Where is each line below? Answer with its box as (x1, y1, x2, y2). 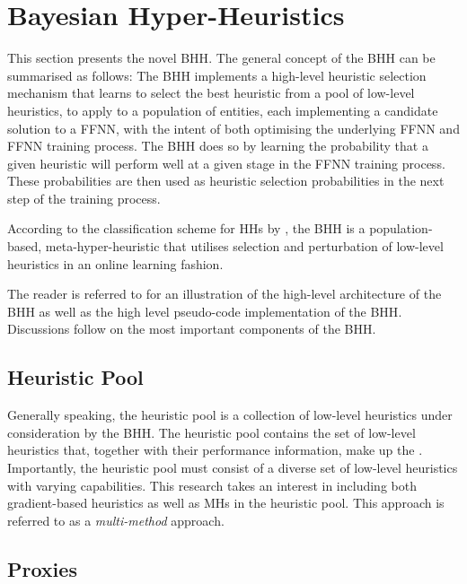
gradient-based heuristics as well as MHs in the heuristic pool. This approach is (7, 493, 445, 512)
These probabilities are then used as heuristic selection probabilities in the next (7, 171, 445, 190)
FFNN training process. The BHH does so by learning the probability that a (7, 136, 428, 155)
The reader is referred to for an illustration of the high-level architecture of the (7, 284, 442, 303)
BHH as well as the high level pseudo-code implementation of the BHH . (7, 301, 402, 320)
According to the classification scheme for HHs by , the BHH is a (7, 219, 366, 238)
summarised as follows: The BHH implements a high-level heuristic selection (7, 65, 427, 84)
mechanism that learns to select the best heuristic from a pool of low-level (7, 83, 415, 102)
